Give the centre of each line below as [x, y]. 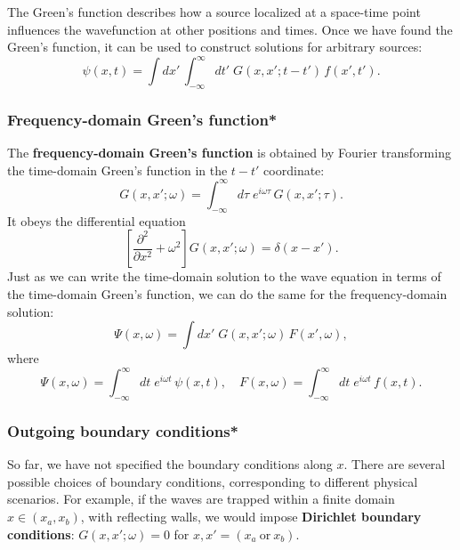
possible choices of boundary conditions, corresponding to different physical [213, 481]
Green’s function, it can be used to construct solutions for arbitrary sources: [215, 47]
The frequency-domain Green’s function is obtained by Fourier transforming [229, 153]
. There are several [395, 464]
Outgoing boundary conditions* [123, 430]
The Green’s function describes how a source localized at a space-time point [214, 12]
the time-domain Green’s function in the [117, 170]
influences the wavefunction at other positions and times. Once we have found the [230, 29]
